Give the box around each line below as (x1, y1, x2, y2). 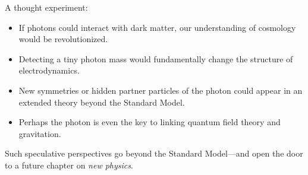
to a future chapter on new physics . (5, 158, 133, 171)
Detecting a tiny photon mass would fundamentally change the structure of (18, 52, 293, 65)
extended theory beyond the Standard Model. (18, 96, 185, 108)
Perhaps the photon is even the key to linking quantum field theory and (18, 116, 281, 128)
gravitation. (18, 127, 61, 139)
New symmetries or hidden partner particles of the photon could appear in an (18, 84, 303, 96)
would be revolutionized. (18, 33, 108, 45)
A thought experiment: (5, 1, 88, 13)
